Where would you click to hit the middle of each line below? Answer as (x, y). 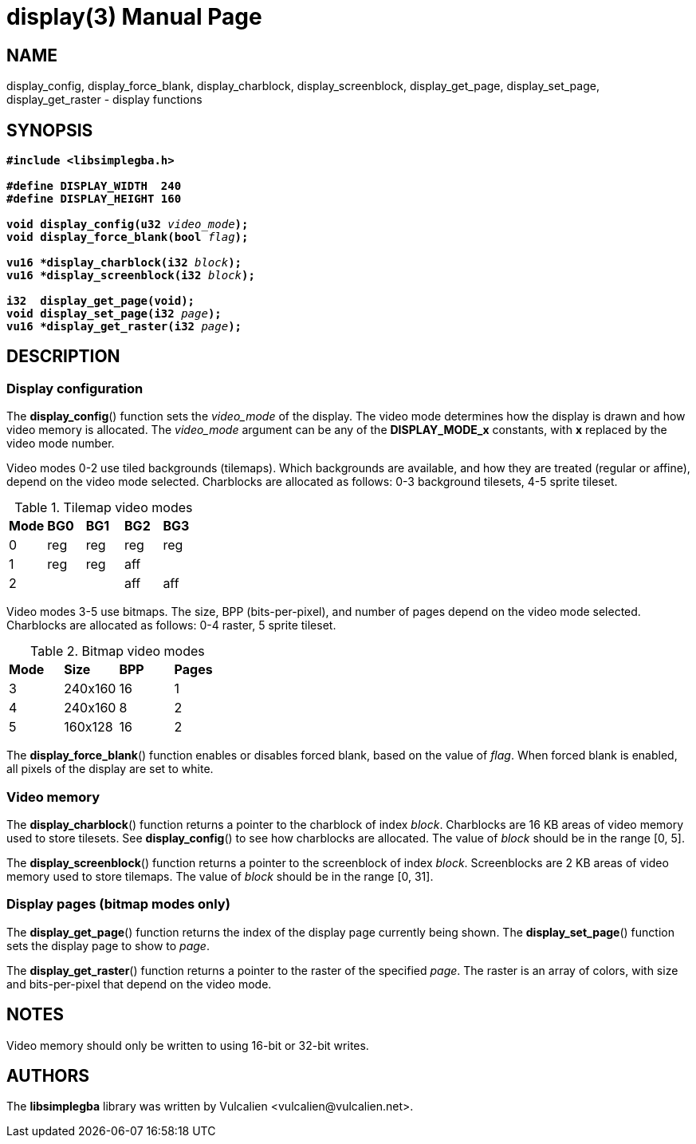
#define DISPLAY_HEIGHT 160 (94, 199)
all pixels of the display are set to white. (110, 769)
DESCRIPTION (63, 357)
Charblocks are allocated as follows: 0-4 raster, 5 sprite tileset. (171, 625)
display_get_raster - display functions (104, 100)
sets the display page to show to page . (108, 945)
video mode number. (61, 444)
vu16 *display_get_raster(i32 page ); (124, 327)
